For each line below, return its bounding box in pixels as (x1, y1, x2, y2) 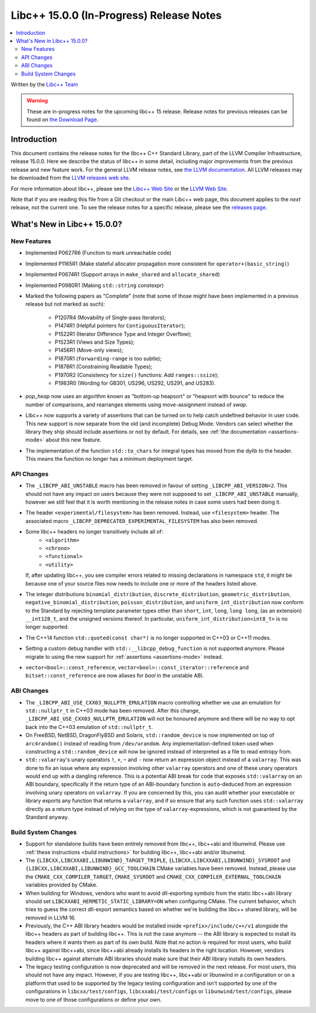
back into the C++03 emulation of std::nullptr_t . (25, 723, 153, 730)
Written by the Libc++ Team (11, 81, 78, 88)
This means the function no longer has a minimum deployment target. (25, 456, 194, 463)
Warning (26, 97, 48, 104)
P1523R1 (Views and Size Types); (54, 338, 135, 345)
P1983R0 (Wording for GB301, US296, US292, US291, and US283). (54, 379, 216, 386)
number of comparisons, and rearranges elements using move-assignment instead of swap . (25, 401, 248, 408)
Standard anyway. (25, 814, 69, 821)
